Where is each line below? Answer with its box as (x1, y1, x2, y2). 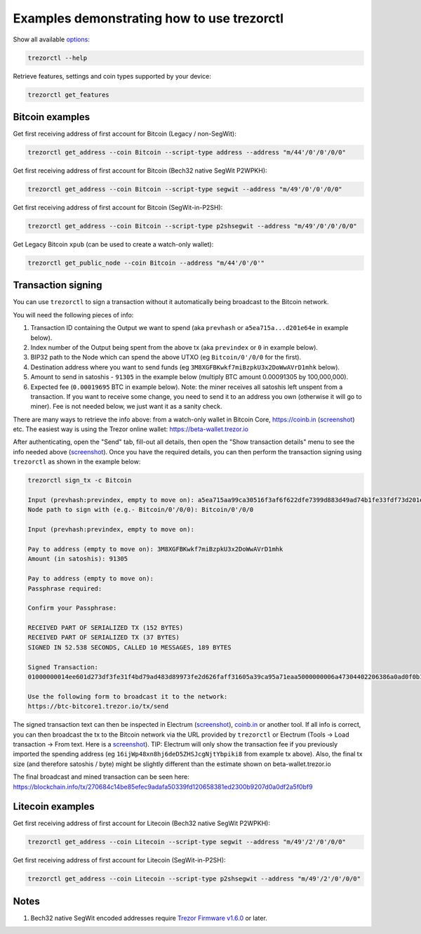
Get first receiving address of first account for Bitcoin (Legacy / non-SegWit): (13, 130, 236, 138)
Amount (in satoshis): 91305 (27, 555, 128, 563)
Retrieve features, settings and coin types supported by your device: (13, 72, 212, 80)
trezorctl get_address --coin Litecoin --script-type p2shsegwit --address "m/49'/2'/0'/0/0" (27, 875, 361, 883)
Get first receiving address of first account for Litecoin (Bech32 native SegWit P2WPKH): (13, 819, 270, 828)
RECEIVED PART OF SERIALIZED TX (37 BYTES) (27, 633, 180, 642)
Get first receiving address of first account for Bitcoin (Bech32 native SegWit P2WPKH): (13, 166, 267, 175)
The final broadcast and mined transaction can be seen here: (13, 772, 189, 781)
